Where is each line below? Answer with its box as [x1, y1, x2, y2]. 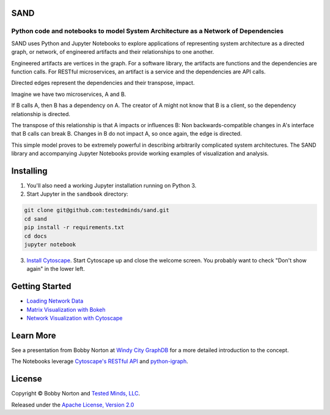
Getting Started [11, 281, 71, 292]
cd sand [24, 215, 47, 222]
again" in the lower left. [26, 265, 85, 273]
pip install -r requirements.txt [24, 224, 125, 231]
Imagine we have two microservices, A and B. [11, 90, 127, 98]
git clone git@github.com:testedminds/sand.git [24, 207, 169, 214]
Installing [11, 166, 48, 176]
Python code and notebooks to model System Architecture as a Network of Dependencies [11, 27, 284, 35]
